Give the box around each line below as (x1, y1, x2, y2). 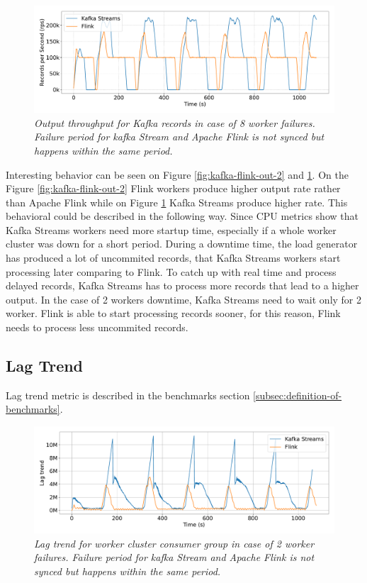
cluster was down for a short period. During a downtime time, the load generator (6, 236, 358, 251)
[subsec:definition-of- (253, 387, 342, 402)
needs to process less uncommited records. (6, 320, 188, 335)
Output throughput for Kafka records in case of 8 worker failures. (34, 115, 315, 130)
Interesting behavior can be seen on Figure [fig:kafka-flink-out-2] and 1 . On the (6, 167, 349, 182)
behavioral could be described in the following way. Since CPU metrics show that (6, 209, 358, 223)
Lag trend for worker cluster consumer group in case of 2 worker (34, 535, 315, 550)
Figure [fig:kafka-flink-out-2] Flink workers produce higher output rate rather (6, 181, 341, 196)
